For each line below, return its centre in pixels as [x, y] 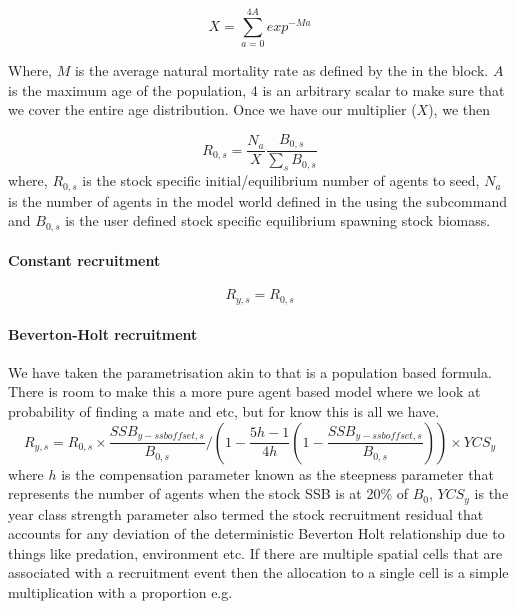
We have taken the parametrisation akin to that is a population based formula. [250, 371]
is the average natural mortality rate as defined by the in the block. [281, 70]
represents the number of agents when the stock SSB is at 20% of [208, 493]
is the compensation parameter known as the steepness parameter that [277, 473]
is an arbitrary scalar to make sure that [383, 89]
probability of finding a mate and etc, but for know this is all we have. [224, 410]
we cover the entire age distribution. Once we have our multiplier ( [212, 109]
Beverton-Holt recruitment [103, 333]
